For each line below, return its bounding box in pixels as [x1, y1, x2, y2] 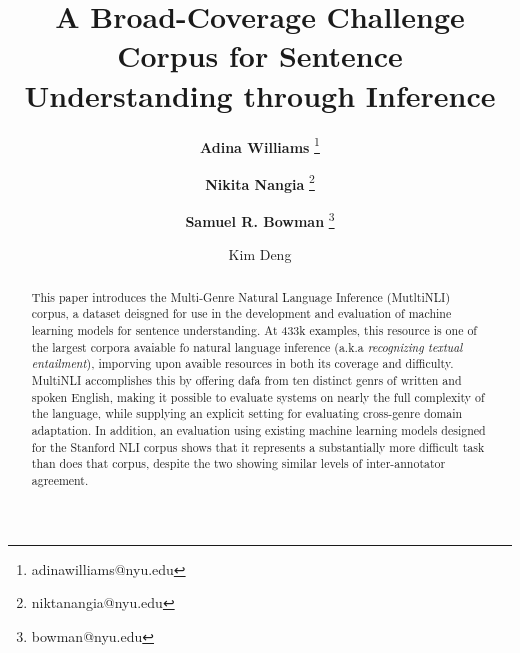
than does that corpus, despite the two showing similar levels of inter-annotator [31, 455, 446, 472]
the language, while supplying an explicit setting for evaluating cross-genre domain [31, 405, 463, 422]
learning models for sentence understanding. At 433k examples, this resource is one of [31, 321, 477, 338]
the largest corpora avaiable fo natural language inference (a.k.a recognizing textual [31, 338, 463, 355]
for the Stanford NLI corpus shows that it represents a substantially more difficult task [31, 438, 485, 455]
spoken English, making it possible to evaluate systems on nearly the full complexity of [31, 388, 485, 405]
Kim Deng [228, 244, 292, 265]
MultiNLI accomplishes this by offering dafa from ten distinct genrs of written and [31, 371, 462, 388]
